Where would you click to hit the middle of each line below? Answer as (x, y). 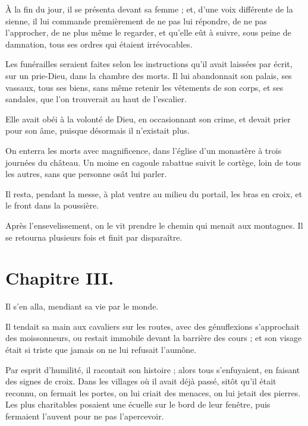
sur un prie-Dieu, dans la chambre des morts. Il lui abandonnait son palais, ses (149, 75)
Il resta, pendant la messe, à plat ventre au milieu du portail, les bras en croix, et (154, 193)
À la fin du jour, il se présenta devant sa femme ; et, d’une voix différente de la (149, 9)
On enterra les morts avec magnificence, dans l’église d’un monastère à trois (144, 150)
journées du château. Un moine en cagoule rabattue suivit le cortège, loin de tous (153, 162)
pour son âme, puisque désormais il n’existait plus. (98, 130)
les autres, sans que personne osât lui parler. (86, 174)
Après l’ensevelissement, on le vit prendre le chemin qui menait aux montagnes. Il (154, 225)
